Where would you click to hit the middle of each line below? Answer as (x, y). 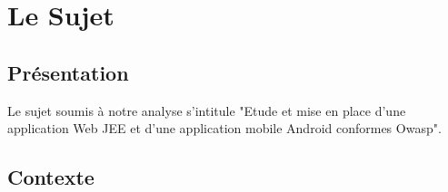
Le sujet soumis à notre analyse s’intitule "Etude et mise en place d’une (207, 110)
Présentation (68, 72)
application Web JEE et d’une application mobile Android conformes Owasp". (224, 128)
